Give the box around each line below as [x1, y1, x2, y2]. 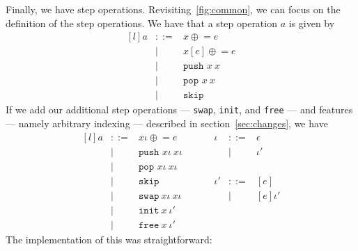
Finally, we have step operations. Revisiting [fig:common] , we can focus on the [6, 2, 341, 16]
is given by [288, 15, 335, 30]
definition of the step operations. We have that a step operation [6, 15, 277, 30]
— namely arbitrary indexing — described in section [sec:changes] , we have [6, 116, 328, 130]
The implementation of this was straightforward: [6, 232, 212, 246]
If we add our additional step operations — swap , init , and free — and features [6, 102, 353, 117]
